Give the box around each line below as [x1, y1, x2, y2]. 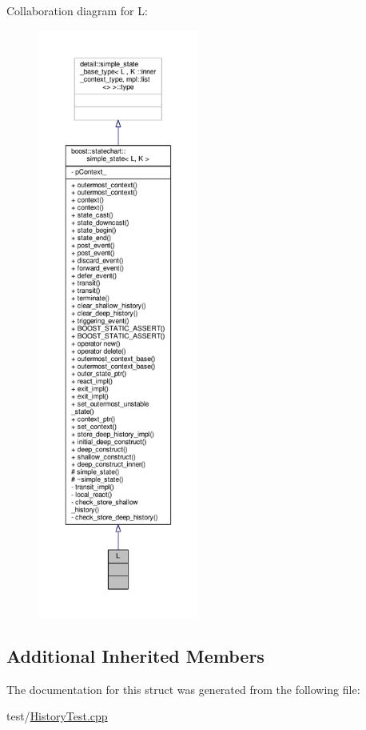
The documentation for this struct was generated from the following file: [6, 680, 360, 697]
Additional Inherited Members [6, 643, 265, 668]
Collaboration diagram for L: [6, 2, 148, 18]
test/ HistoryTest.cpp [6, 708, 108, 724]
